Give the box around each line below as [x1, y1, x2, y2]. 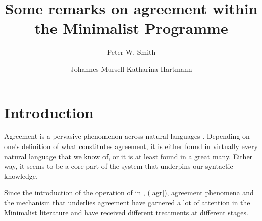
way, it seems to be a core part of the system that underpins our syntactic [4, 161, 233, 171]
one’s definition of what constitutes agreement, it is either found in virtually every [4, 141, 258, 152]
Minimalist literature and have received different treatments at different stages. [4, 207, 248, 217]
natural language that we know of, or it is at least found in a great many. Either [4, 151, 253, 161]
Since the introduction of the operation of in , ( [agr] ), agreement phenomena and [4, 187, 254, 198]
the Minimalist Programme [34, 18, 228, 38]
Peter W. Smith [107, 47, 156, 57]
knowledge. [4, 170, 38, 181]
